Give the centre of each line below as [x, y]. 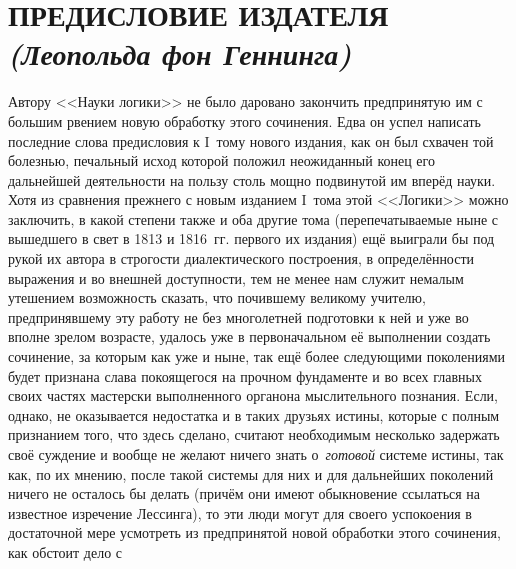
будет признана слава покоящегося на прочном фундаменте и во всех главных [245, 375]
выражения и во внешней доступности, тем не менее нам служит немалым [236, 277]
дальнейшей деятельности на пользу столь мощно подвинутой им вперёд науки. [252, 179]
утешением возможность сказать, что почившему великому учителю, [217, 297]
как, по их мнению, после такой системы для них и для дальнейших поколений [251, 473]
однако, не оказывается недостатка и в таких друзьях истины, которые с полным [254, 414]
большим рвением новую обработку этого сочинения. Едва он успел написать [244, 120]
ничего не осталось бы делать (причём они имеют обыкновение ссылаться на [244, 493]
